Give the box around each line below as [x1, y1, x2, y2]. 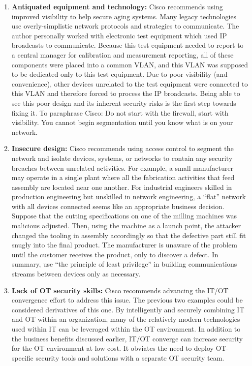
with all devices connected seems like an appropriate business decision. [11, 201, 224, 211]
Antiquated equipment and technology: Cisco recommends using [11, 1, 223, 11]
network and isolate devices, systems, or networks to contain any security [11, 152, 233, 163]
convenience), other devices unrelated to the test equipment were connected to [11, 78, 248, 89]
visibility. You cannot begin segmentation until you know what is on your [11, 117, 233, 127]
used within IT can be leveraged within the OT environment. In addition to [11, 324, 241, 334]
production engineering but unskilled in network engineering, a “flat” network [11, 191, 246, 202]
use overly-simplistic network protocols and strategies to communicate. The [11, 21, 239, 31]
